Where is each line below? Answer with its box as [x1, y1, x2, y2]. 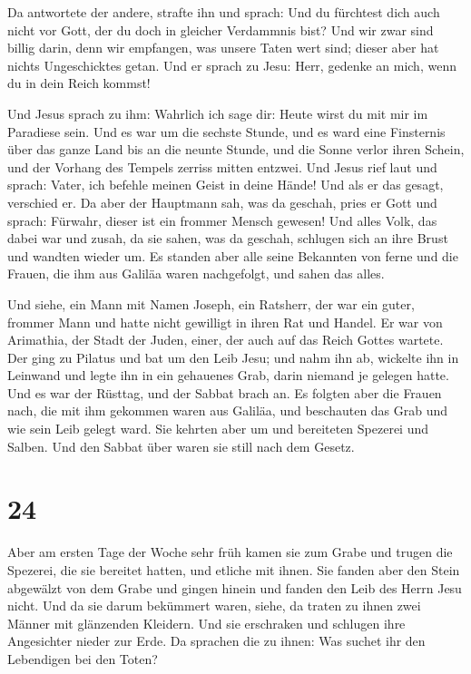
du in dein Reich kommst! [7, 73, 151, 93]
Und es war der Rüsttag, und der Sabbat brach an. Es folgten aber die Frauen [7, 383, 442, 402]
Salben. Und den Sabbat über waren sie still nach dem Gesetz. [7, 436, 355, 455]
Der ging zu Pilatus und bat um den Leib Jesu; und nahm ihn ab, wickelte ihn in [7, 347, 459, 366]
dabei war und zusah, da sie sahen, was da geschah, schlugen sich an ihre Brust [7, 229, 448, 248]
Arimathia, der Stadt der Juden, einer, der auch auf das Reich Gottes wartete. [7, 330, 444, 349]
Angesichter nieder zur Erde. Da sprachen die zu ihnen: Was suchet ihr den [7, 631, 426, 650]
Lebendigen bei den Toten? [7, 649, 158, 668]
